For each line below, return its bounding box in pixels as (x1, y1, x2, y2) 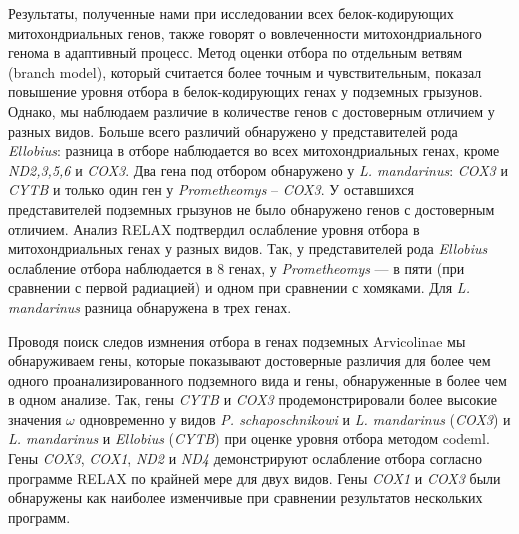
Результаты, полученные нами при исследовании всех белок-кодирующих (8, 3, 454, 23)
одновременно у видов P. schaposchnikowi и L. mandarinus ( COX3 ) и (79, 408, 511, 429)
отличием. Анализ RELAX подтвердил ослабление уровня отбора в (8, 218, 420, 239)
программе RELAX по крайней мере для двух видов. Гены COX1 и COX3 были (8, 467, 501, 488)
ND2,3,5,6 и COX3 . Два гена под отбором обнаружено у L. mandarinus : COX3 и (8, 159, 508, 180)
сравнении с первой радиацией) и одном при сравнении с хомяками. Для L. (8, 277, 470, 298)
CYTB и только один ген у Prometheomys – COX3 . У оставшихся (8, 179, 414, 200)
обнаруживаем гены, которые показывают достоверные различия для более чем (8, 350, 491, 371)
